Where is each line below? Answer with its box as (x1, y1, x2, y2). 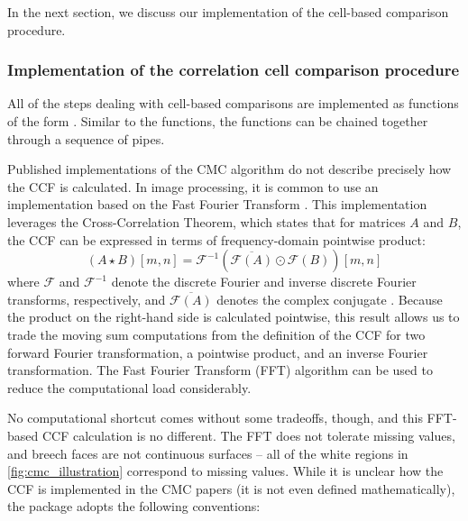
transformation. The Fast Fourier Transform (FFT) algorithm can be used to (7, 361, 433, 379)
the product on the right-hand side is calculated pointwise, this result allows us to (7, 307, 460, 326)
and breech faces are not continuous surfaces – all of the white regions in (7, 443, 408, 462)
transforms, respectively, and (7, 289, 166, 308)
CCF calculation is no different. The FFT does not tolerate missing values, (41, 425, 455, 444)
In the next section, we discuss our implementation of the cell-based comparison (7, 3, 449, 21)
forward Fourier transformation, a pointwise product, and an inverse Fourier (7, 343, 428, 361)
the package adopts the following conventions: (7, 497, 261, 516)
